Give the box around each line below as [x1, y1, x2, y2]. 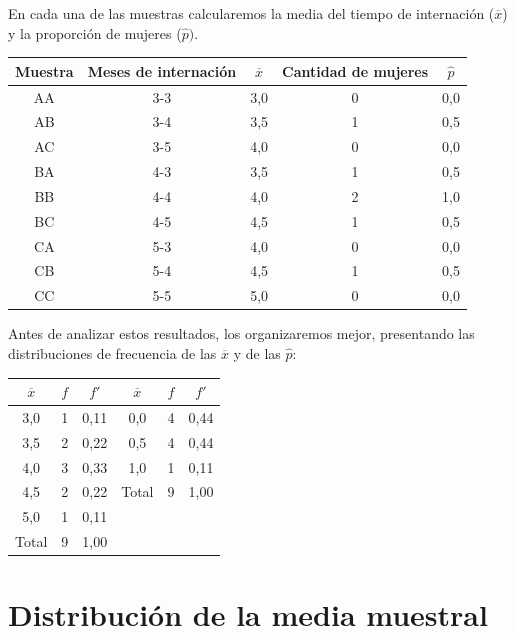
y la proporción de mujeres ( [8, 22, 182, 43]
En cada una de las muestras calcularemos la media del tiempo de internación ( [8, 3, 495, 23]
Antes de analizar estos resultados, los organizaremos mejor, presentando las [8, 323, 475, 344]
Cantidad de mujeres [282, 60, 429, 81]
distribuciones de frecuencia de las [8, 342, 217, 363]
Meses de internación [87, 60, 237, 81]
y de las [233, 342, 281, 363]
